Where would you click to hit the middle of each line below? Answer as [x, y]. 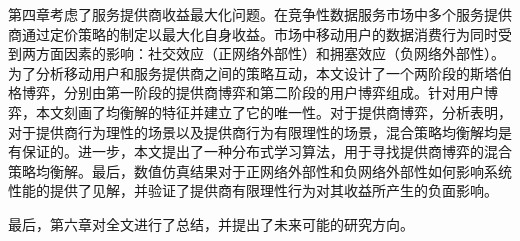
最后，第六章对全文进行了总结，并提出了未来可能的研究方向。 [211, 223]
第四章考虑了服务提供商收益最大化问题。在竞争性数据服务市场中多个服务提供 [260, 14]
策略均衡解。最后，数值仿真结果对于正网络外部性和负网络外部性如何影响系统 [260, 170]
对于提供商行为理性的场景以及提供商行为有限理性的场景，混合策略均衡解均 [253, 131]
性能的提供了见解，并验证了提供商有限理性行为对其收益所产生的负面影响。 [253, 190]
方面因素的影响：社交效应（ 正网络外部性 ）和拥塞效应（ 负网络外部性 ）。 [270, 53]
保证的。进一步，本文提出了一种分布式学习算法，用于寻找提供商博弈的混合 [266, 151]
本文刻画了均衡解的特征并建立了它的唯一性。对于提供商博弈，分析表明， [273, 111]
